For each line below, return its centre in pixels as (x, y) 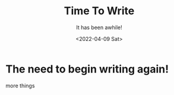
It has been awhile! (99, 27)
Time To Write (99, 11)
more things (20, 85)
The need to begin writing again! (87, 69)
